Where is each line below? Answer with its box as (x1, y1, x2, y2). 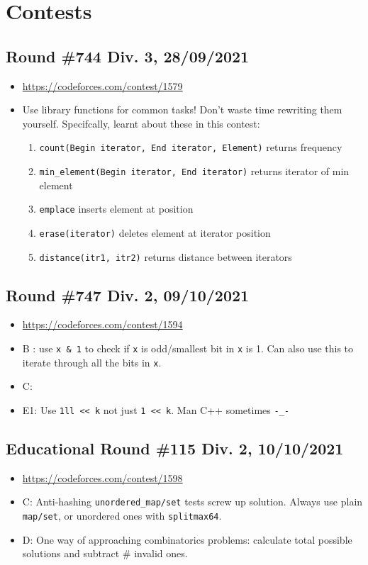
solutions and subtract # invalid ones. (22, 546, 188, 561)
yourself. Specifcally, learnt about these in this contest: (22, 116, 260, 130)
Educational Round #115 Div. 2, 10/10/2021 (6, 437, 344, 459)
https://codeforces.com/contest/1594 (22, 317, 183, 332)
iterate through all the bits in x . (22, 354, 162, 369)
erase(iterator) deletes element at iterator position (39, 225, 271, 240)
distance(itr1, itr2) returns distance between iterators (39, 249, 292, 264)
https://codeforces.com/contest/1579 (22, 78, 183, 93)
